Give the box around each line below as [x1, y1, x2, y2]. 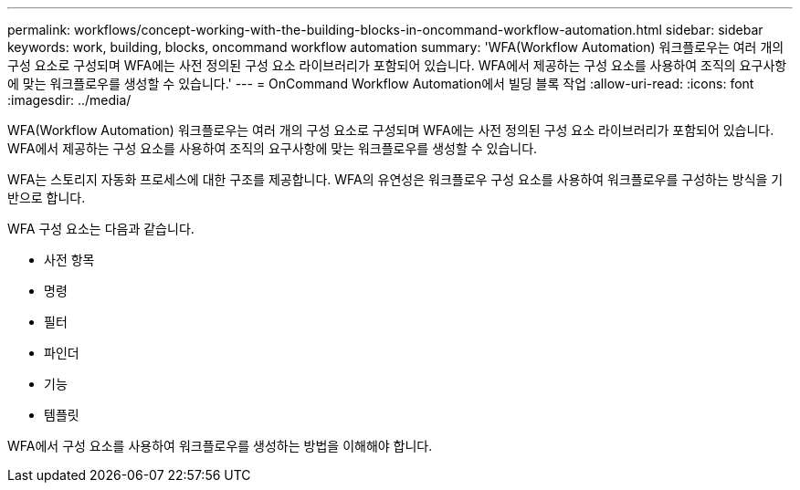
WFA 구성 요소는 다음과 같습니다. [7, 221, 195, 236]
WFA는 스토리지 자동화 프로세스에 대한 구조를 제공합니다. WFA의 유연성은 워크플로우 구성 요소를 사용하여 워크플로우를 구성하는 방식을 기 [7, 172, 784, 187]
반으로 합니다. [7, 190, 86, 205]
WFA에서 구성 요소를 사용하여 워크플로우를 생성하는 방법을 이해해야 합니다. [7, 438, 433, 454]
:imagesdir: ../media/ [7, 92, 132, 108]
